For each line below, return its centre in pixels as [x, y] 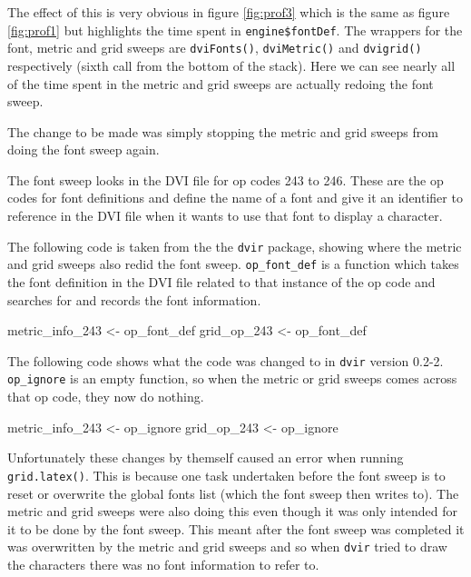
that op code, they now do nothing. [106, 397]
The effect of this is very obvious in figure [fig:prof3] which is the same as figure [229, 12]
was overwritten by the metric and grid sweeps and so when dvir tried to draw [227, 547]
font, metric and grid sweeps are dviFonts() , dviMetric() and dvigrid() [215, 48]
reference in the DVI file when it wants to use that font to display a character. [225, 216]
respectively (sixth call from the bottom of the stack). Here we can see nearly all [231, 65]
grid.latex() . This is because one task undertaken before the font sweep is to [226, 475]
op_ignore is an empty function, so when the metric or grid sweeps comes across [232, 378]
